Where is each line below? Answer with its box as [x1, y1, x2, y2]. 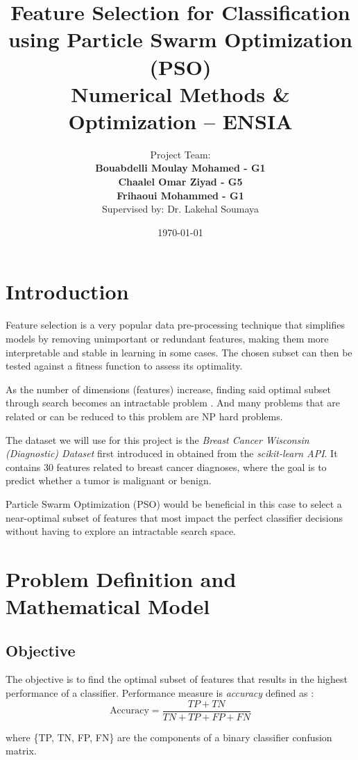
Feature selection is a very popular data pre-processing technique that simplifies [6, 317, 345, 332]
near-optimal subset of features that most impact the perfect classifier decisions [6, 510, 343, 524]
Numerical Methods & [71, 79, 290, 108]
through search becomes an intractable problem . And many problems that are [6, 395, 340, 410]
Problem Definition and [6, 564, 237, 593]
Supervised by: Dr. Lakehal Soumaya [101, 201, 259, 216]
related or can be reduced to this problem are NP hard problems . [6, 408, 283, 423]
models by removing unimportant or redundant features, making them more [6, 331, 329, 345]
